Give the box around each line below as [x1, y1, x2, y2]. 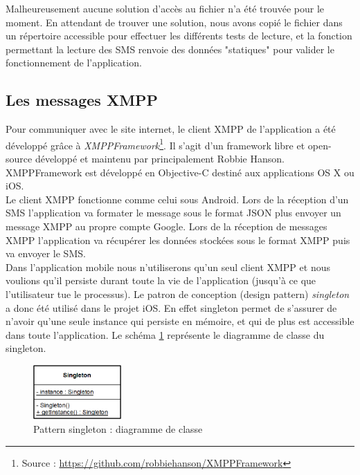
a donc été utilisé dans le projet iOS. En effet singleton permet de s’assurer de [6, 300, 337, 315]
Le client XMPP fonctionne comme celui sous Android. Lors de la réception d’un [6, 192, 349, 206]
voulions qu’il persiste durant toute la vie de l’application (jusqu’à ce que [6, 273, 316, 288]
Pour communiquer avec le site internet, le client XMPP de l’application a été [6, 122, 336, 136]
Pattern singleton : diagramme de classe [33, 422, 203, 436]
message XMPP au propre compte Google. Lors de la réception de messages [6, 218, 327, 233]
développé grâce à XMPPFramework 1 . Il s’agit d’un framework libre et [6, 136, 305, 152]
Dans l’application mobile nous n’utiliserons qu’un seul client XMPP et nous [6, 259, 330, 274]
